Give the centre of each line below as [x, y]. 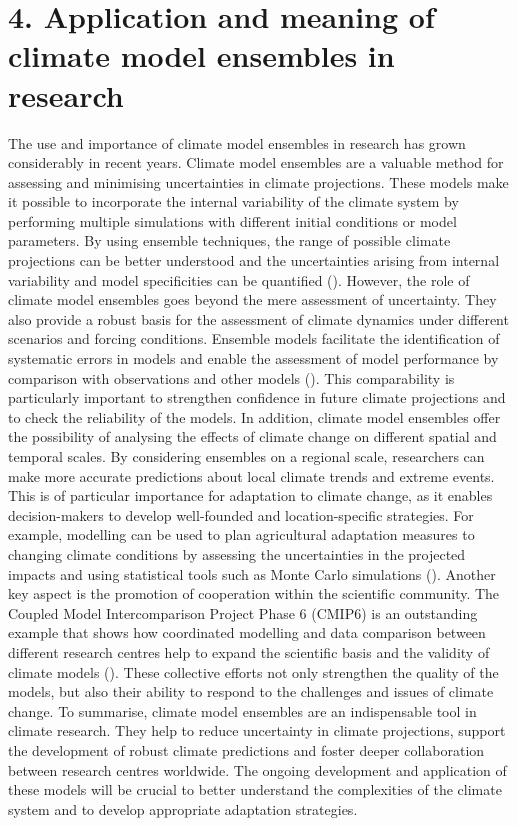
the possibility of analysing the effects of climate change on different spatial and [252, 436]
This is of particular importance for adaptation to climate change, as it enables [250, 495]
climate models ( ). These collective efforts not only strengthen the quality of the [253, 671]
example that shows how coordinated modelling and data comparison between [247, 632]
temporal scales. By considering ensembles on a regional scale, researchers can [246, 456]
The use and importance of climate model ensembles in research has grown [237, 142]
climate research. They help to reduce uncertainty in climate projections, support [257, 730]
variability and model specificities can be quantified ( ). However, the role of [239, 279]
